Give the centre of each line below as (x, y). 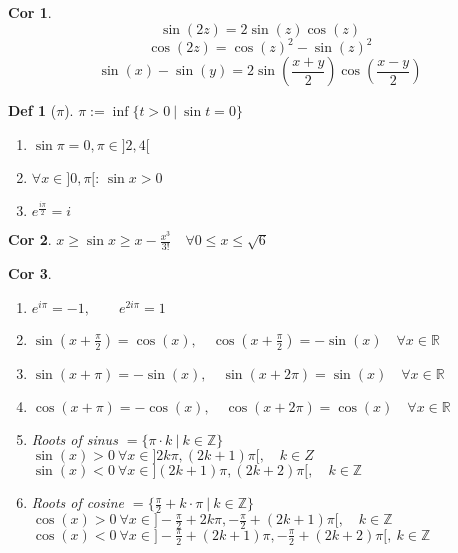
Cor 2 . (30, 239)
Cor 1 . (30, 12)
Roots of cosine (77, 502)
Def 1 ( (32, 110)
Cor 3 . (30, 273)
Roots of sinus (74, 438)
